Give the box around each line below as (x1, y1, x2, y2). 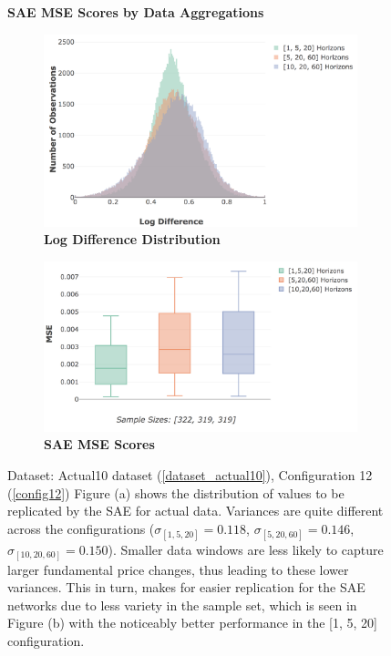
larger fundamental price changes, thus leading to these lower (7, 559, 349, 579)
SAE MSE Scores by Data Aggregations (7, 3, 264, 21)
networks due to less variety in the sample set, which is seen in (7, 595, 357, 614)
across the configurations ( (7, 518, 155, 538)
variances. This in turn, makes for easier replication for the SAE (7, 578, 365, 597)
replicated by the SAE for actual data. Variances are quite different (7, 501, 384, 520)
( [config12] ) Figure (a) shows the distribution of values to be (7, 483, 345, 502)
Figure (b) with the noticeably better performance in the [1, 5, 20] (7, 613, 377, 632)
